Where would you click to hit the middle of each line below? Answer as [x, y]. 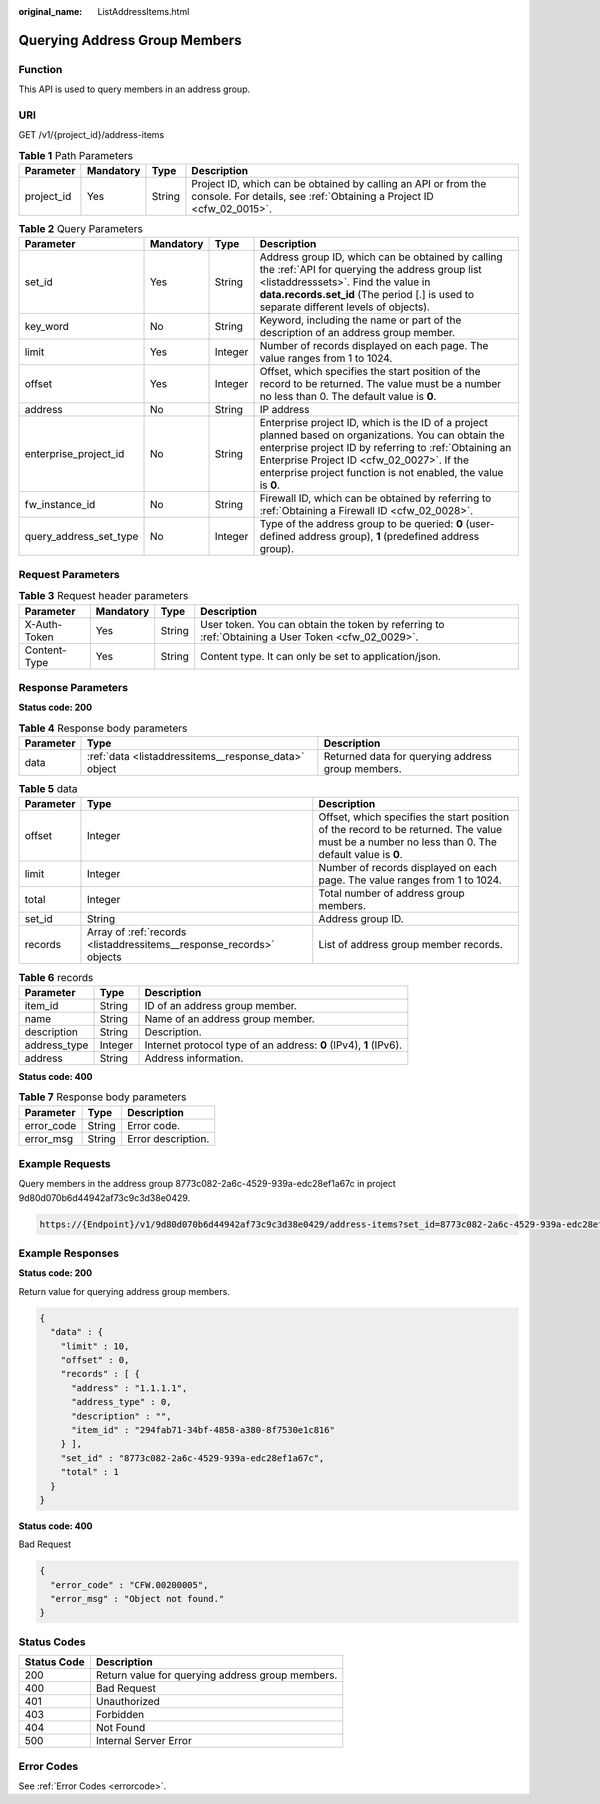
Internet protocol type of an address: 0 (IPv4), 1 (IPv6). [273, 1045]
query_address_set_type [81, 537]
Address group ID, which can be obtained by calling [381, 257]
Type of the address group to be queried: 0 [361, 524]
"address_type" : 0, [121, 1402]
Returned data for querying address [407, 757]
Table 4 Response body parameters [103, 728]
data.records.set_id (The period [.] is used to [367, 295]
